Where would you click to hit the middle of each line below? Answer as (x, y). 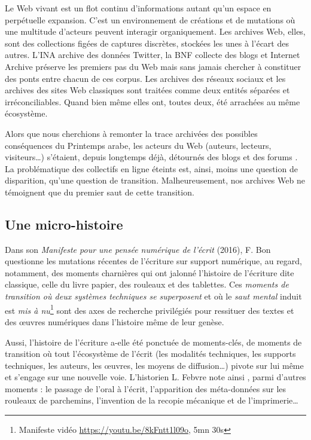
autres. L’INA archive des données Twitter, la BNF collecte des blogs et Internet (153, 55)
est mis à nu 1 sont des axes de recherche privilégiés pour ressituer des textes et (150, 309)
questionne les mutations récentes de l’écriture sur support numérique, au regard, (153, 261)
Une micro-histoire (64, 224)
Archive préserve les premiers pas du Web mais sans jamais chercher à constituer (153, 66)
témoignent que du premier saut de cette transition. (100, 192)
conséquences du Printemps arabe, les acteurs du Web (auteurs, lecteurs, (138, 145)
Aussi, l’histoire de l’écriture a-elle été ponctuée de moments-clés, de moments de (153, 342)
